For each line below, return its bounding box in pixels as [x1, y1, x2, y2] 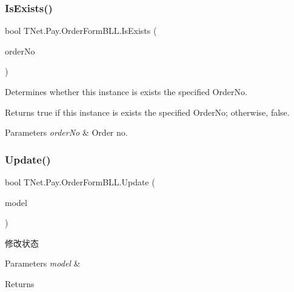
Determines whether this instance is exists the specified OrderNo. [5, 85, 247, 98]
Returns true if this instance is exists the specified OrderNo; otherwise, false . [5, 105, 290, 118]
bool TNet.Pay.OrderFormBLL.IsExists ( [5, 24, 157, 37]
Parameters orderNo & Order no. [5, 126, 128, 139]
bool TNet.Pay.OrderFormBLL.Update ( [5, 176, 155, 188]
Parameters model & [5, 257, 81, 270]
